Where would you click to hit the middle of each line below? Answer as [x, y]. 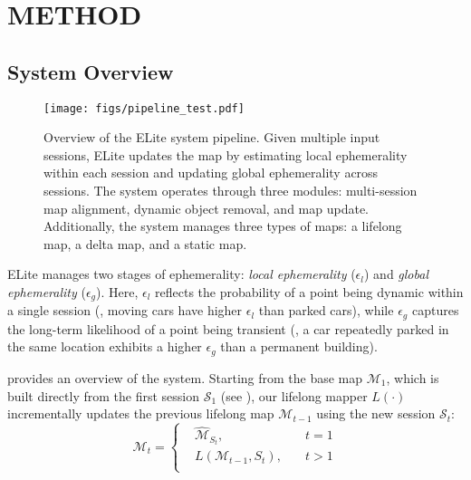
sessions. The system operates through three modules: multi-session [231, 191]
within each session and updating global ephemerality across [211, 173]
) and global [396, 274]
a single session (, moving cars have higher [125, 310]
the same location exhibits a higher [105, 346]
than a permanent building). [299, 346]
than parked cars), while [326, 310]
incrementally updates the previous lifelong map [141, 413]
